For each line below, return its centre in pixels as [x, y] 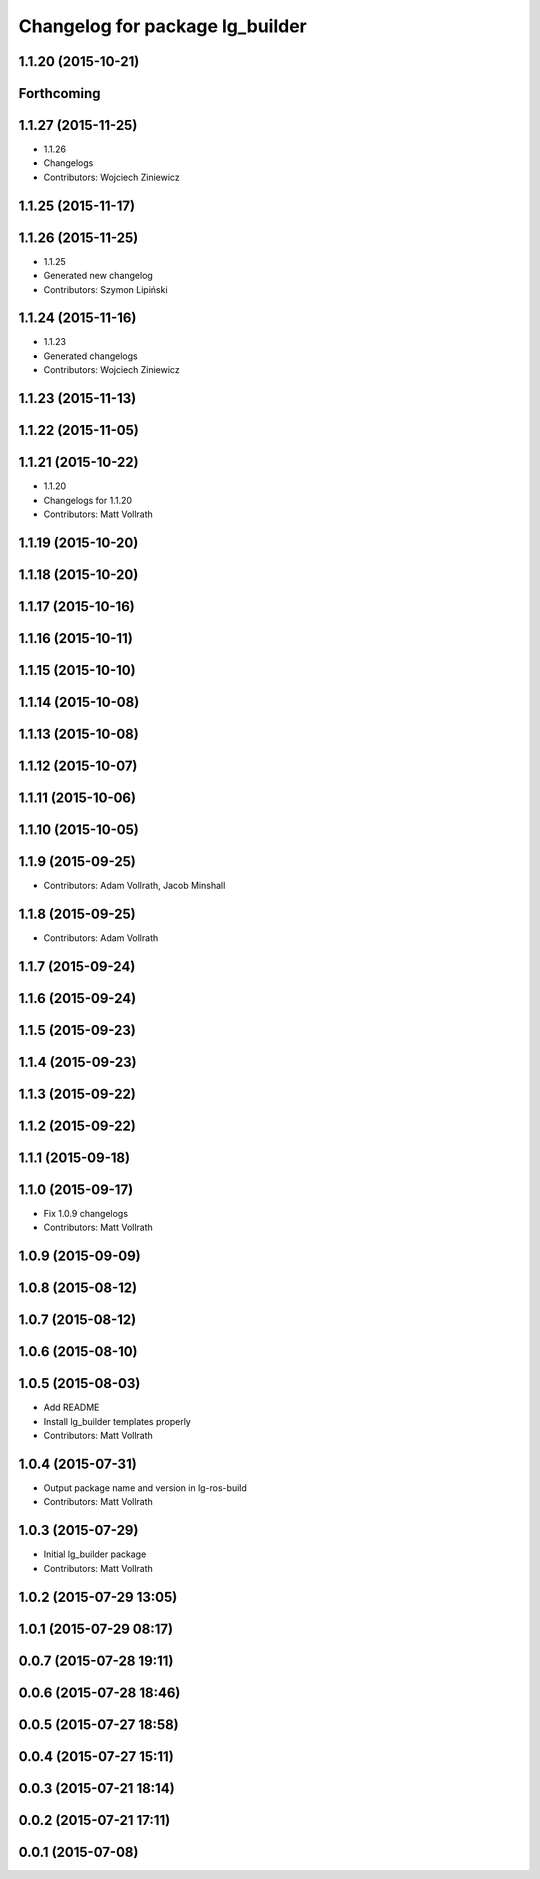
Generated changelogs [91, 356]
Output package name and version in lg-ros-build [145, 1488]
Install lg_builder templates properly [117, 1421]
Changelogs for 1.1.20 [88, 500]
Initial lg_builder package [95, 1554]
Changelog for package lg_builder [162, 26]
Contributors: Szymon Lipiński [106, 289]
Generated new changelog [98, 276]
